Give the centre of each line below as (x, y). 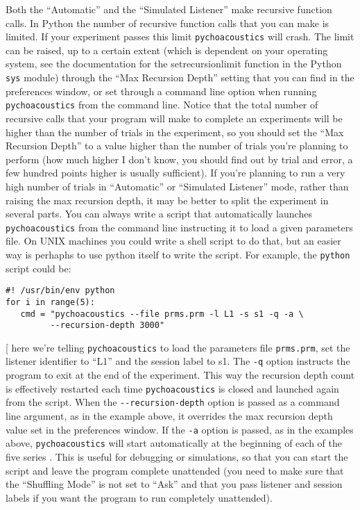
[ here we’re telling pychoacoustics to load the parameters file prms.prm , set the (178, 347)
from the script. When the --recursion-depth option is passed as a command (173, 402)
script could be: (38, 268)
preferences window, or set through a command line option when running (161, 91)
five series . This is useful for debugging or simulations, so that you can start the (177, 456)
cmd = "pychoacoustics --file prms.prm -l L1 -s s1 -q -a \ (162, 314)
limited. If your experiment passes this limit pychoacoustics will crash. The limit (180, 36)
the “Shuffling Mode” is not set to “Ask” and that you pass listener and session (174, 484)
